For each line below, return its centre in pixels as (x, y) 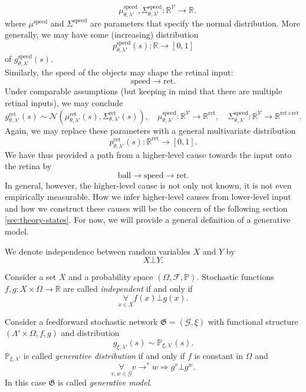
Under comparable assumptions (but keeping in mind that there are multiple (144, 91)
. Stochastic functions (235, 277)
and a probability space (111, 277)
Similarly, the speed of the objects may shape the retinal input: (119, 72)
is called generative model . (105, 382)
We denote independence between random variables (98, 251)
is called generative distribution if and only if (104, 355)
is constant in (218, 355)
